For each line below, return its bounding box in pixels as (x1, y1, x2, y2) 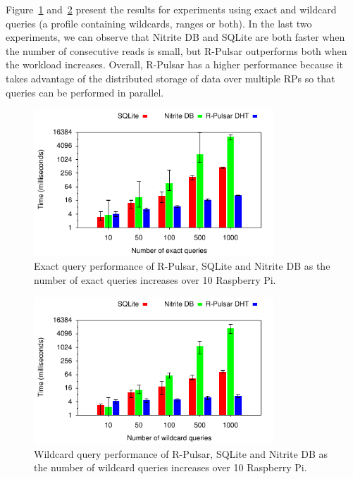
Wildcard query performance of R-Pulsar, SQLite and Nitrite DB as (34, 446, 328, 461)
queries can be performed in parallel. (6, 85, 164, 99)
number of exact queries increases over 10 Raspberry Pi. (34, 272, 276, 287)
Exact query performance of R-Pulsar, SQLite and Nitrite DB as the (34, 259, 330, 273)
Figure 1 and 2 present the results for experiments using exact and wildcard (6, 2, 337, 16)
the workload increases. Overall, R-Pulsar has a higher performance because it (6, 57, 343, 72)
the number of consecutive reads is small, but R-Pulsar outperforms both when (6, 43, 347, 58)
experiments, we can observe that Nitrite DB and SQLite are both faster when (6, 30, 345, 44)
